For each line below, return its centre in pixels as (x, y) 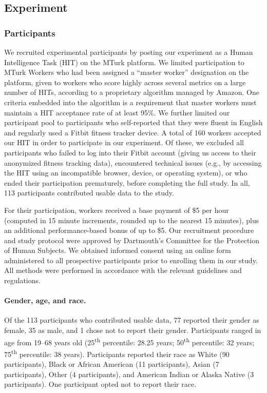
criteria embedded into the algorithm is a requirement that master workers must (130, 102)
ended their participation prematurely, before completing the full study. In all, (127, 182)
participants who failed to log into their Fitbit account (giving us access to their (130, 152)
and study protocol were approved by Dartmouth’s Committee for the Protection (132, 240)
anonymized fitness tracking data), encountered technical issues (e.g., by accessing (133, 162)
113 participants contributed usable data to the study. (89, 193)
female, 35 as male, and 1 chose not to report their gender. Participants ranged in (133, 330)
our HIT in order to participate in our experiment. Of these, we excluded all (124, 142)
